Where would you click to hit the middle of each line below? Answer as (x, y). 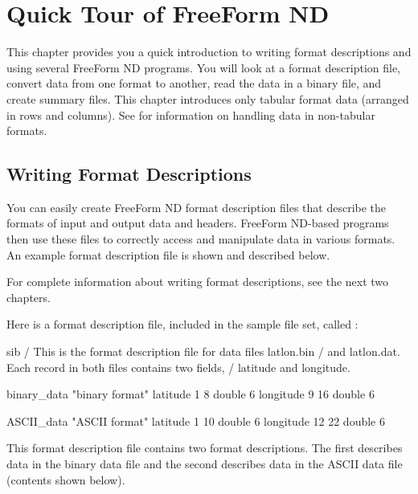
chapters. (29, 297)
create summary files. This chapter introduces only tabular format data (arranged (208, 98)
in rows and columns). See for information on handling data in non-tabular (191, 114)
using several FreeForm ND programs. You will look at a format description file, (204, 67)
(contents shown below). (66, 479)
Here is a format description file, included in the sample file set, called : (182, 324)
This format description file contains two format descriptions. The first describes (205, 448)
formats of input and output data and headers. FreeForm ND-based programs (198, 223)
